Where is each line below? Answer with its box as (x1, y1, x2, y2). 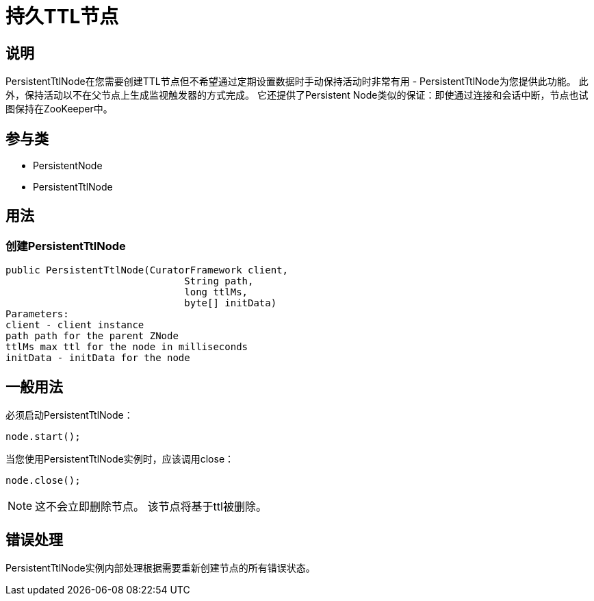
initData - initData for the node (5, 352, 190, 364)
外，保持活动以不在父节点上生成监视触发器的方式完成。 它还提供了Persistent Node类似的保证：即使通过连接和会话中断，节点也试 (5, 89, 589, 101)
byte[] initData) (184, 297, 277, 309)
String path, (184, 275, 254, 287)
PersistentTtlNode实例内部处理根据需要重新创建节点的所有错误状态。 (5, 561, 315, 574)
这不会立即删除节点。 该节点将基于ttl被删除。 (35, 500, 267, 514)
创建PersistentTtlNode (5, 238, 126, 253)
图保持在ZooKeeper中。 (5, 103, 113, 115)
